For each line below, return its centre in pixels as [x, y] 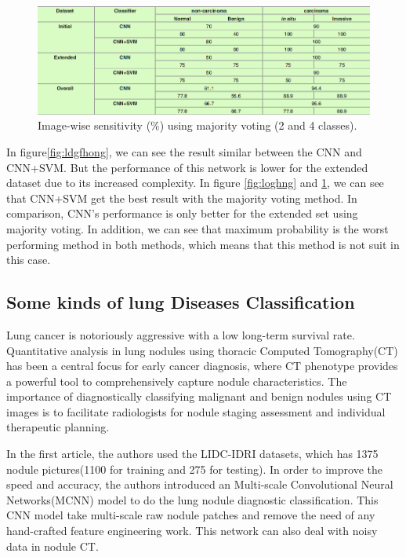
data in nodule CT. [53, 546]
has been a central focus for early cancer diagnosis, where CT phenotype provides [202, 366]
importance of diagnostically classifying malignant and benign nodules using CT [199, 396]
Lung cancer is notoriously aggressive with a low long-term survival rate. [181, 334]
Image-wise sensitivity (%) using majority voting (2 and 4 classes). [198, 125]
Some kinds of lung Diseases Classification [181, 302]
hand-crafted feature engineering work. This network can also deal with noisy [192, 531]
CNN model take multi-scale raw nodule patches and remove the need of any [191, 515]
